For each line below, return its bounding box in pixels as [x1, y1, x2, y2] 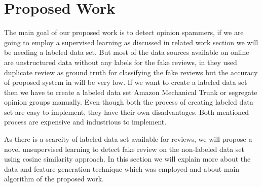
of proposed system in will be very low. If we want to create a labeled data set [4, 77, 247, 87]
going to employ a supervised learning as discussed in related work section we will [4, 37, 258, 47]
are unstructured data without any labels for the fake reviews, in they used [4, 56, 237, 67]
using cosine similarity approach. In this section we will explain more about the [4, 153, 251, 164]
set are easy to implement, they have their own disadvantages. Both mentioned [4, 106, 249, 117]
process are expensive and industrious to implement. [4, 116, 167, 127]
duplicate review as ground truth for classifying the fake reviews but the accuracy [4, 67, 258, 77]
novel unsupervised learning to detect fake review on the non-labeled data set [4, 143, 245, 154]
